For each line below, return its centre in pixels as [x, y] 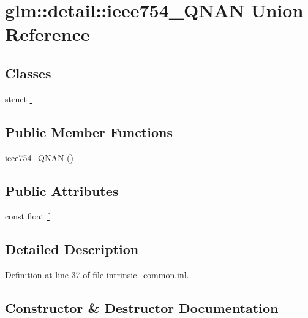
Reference [47, 34]
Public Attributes [62, 190]
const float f [27, 216]
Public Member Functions [89, 131]
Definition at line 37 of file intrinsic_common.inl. [97, 275]
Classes [28, 73]
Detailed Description [72, 249]
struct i [19, 98]
